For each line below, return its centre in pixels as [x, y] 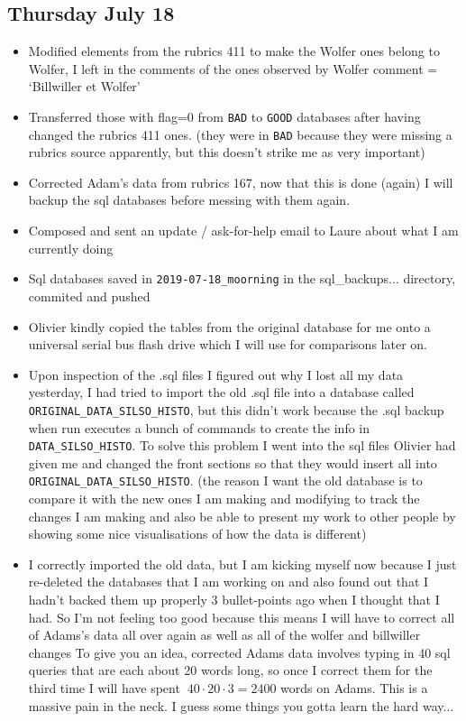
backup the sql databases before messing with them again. [189, 200]
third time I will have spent [104, 687]
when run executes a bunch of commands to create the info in [199, 427]
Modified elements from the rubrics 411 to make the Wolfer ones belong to [234, 51]
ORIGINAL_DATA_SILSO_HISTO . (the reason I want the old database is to [225, 481]
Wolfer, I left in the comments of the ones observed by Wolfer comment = [233, 68]
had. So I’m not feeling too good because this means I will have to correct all [242, 617]
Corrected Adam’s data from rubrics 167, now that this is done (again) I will [241, 182]
